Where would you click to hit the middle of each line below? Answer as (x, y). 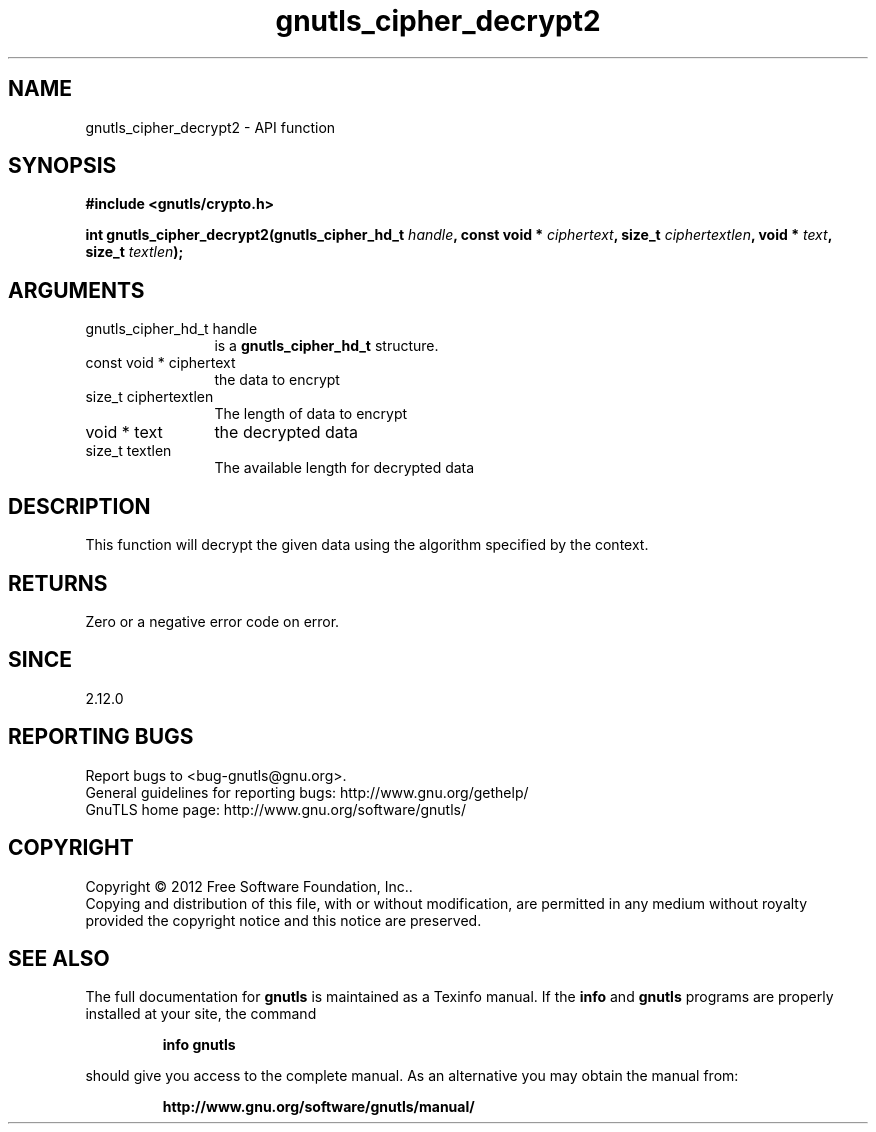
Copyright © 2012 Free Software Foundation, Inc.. (249, 886)
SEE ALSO (59, 958)
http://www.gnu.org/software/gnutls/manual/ (318, 1107)
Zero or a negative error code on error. (212, 621)
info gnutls (199, 1045)
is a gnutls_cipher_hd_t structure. (326, 346)
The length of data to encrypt (311, 414)
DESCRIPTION (79, 506)
